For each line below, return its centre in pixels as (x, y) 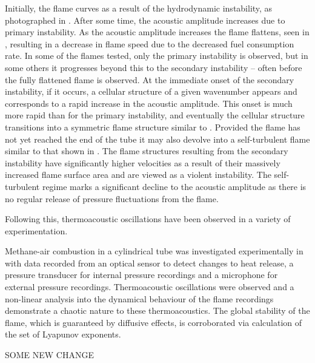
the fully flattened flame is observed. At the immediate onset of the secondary (150, 79)
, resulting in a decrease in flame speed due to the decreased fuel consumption (150, 43)
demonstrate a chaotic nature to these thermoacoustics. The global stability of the (157, 310)
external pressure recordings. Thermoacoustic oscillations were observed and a (150, 287)
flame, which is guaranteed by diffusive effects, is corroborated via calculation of (154, 322)
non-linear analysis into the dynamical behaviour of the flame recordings (139, 298)
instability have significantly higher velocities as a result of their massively (143, 162)
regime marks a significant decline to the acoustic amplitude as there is (174, 186)
